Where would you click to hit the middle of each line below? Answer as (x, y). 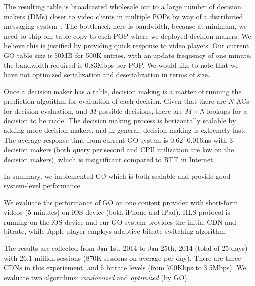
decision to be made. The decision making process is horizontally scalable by (120, 120)
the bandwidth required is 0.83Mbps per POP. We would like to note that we (121, 65)
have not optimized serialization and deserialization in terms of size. (107, 75)
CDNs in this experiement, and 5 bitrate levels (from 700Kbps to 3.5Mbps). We (125, 267)
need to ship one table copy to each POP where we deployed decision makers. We (127, 35)
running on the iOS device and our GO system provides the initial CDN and (120, 221)
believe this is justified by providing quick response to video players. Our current (127, 45)
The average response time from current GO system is (86, 140)
